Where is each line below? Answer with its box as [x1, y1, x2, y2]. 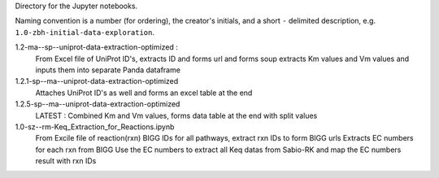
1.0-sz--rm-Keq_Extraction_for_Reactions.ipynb [15, 122, 175, 132]
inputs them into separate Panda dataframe [35, 65, 180, 75]
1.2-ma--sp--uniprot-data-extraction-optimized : [15, 42, 178, 52]
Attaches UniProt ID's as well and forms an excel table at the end [35, 88, 253, 98]
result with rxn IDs [35, 156, 97, 166]
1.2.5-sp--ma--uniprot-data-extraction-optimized [15, 99, 180, 109]
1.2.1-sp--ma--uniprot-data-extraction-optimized [15, 76, 179, 86]
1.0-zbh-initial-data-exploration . [15, 27, 154, 37]
